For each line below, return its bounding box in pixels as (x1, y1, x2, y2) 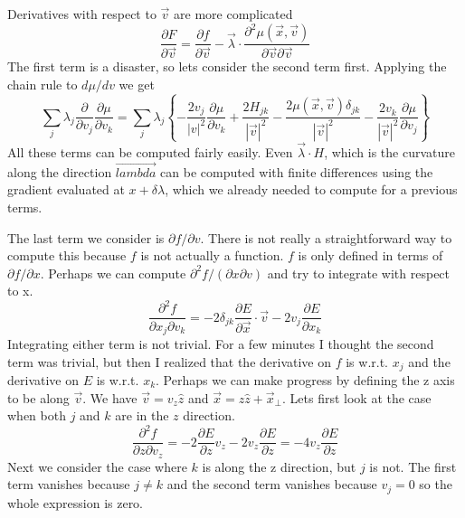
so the (419, 475, 452, 494)
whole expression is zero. (7, 493, 144, 512)
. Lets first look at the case (282, 388, 432, 407)
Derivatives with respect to (7, 5, 157, 23)
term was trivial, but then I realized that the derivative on (7, 352, 332, 371)
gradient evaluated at (7, 180, 125, 199)
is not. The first (369, 457, 457, 476)
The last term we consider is (7, 228, 165, 247)
